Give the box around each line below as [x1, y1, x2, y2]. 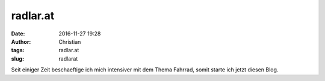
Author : [11, 38, 31, 45]
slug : [11, 55, 24, 62]
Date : [11, 30, 25, 37]
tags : [11, 47, 25, 54]
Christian [58, 38, 81, 45]
